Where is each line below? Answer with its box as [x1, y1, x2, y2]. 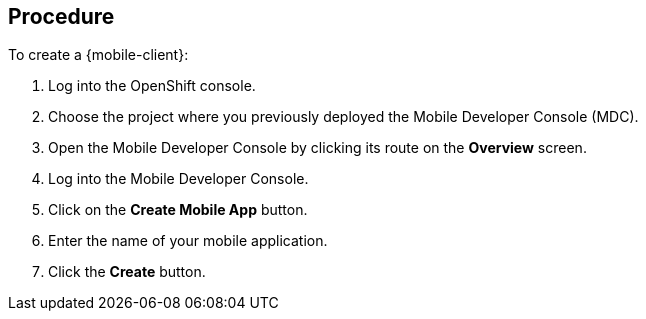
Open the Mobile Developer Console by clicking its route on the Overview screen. [48, 139, 587, 157]
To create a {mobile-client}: [8, 46, 189, 64]
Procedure [8, 4, 115, 29]
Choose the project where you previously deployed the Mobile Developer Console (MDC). [48, 108, 639, 126]
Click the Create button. [48, 263, 206, 281]
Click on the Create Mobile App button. [48, 201, 308, 219]
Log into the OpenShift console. [48, 77, 256, 95]
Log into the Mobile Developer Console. [48, 170, 309, 188]
